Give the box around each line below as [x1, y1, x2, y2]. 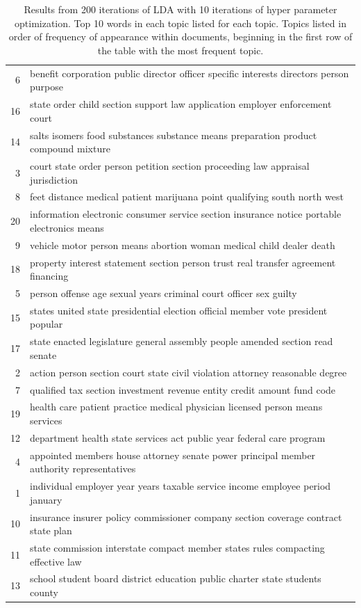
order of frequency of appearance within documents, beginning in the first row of [8, 29, 353, 44]
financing [30, 269, 69, 283]
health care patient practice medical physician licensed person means [30, 399, 323, 414]
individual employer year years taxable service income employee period [30, 479, 331, 493]
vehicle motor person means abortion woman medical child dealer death [30, 237, 335, 252]
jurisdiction [30, 172, 78, 186]
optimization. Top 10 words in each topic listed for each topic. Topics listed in [15, 15, 346, 30]
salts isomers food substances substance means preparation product [30, 127, 317, 142]
